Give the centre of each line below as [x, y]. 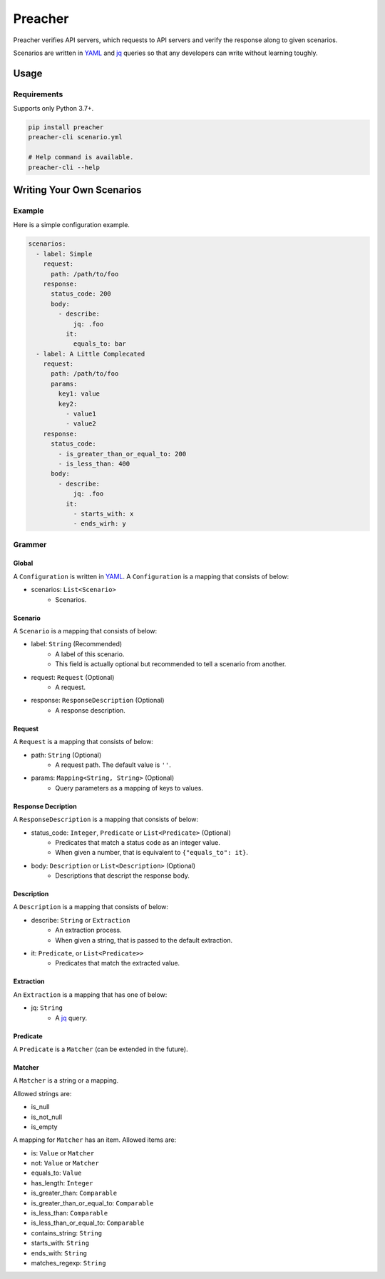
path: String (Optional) [66, 755]
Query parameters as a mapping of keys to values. [129, 788]
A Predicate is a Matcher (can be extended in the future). [101, 1049]
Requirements [38, 94]
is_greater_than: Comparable [74, 1193]
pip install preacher [66, 127]
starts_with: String [60, 1243]
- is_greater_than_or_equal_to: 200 [122, 454]
